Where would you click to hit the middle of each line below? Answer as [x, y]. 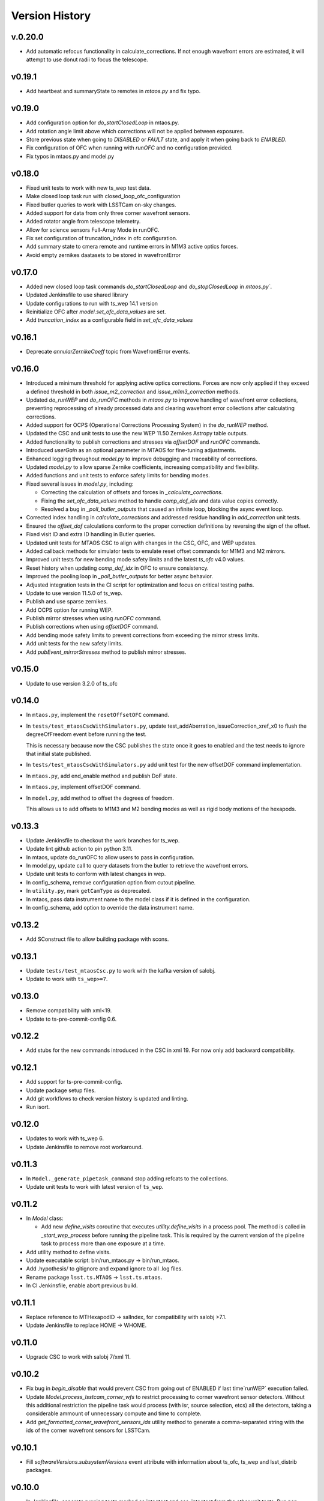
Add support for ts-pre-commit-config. [74, 1082]
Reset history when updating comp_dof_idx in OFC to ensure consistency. [117, 568]
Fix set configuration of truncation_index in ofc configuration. [102, 238]
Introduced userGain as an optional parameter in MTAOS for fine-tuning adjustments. [131, 450]
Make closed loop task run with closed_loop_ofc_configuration [103, 196]
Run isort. [38, 1107]
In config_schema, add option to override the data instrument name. [110, 908]
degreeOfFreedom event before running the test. [86, 734]
